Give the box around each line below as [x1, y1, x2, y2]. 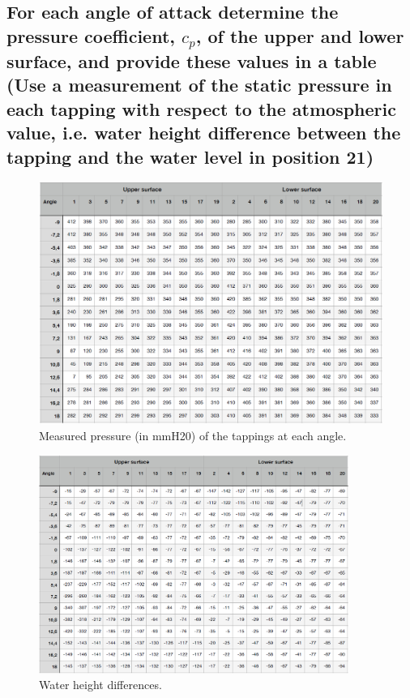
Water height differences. [39, 676, 162, 693]
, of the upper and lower [195, 23, 404, 48]
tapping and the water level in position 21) [6, 143, 374, 169]
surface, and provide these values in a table [6, 48, 377, 73]
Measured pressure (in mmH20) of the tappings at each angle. [39, 426, 347, 443]
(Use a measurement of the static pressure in [6, 72, 392, 97]
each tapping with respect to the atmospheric [6, 96, 396, 121]
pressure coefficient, [6, 23, 175, 48]
